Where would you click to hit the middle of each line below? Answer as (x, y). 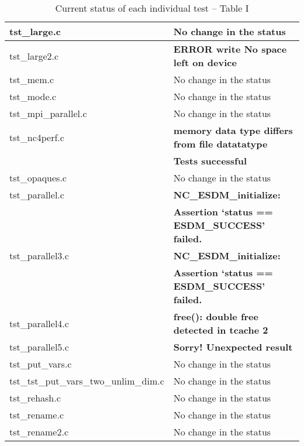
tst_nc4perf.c (37, 137)
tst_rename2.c (39, 432)
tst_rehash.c (35, 398)
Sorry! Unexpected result (233, 347)
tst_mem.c (32, 79)
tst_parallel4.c (39, 323)
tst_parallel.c (37, 195)
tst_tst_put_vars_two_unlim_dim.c (87, 381)
